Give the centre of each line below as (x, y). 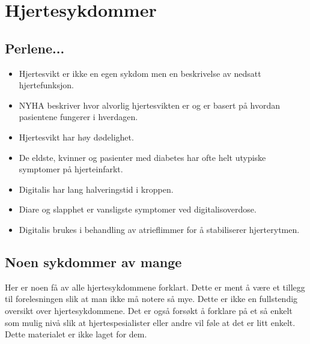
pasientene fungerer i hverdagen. (78, 117)
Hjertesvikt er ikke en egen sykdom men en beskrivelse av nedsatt (140, 73)
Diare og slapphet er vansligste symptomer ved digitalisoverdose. (138, 209)
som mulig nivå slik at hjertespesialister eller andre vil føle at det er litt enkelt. (150, 322)
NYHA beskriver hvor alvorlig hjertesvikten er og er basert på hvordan (150, 105)
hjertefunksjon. (46, 85)
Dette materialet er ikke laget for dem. (76, 334)
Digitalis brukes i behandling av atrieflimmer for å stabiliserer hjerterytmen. (159, 229)
